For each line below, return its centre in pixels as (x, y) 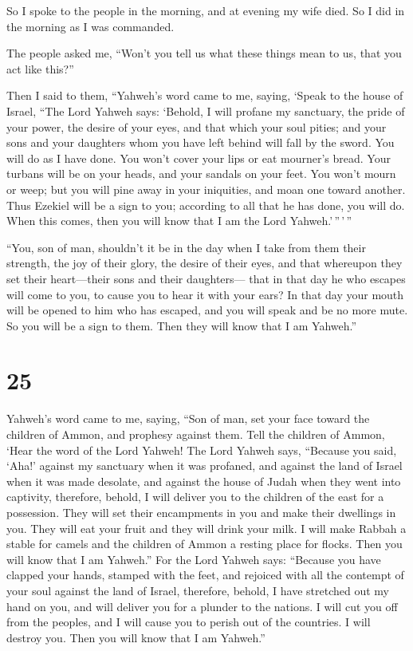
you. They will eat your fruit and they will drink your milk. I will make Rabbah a (206, 528)
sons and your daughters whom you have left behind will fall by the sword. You (201, 142)
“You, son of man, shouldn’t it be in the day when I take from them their (186, 247)
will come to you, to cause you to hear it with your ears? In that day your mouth (205, 294)
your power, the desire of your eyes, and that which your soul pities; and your (197, 126)
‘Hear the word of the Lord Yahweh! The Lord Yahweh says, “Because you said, (202, 450)
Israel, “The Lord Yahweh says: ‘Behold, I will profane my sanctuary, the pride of (206, 110)
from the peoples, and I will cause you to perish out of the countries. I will (189, 622)
